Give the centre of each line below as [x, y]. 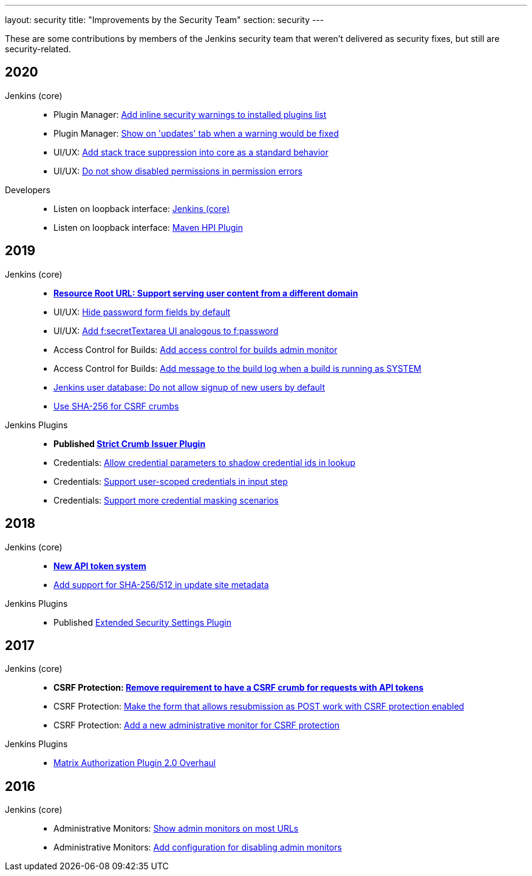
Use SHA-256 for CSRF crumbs [116, 406]
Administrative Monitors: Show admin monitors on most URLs [176, 829]
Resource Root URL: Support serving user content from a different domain [206, 293]
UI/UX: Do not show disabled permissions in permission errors [178, 171]
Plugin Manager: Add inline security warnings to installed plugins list [190, 114]
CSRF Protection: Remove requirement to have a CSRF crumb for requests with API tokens [239, 688]
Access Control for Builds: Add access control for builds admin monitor [196, 349]
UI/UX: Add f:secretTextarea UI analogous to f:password [166, 330]
